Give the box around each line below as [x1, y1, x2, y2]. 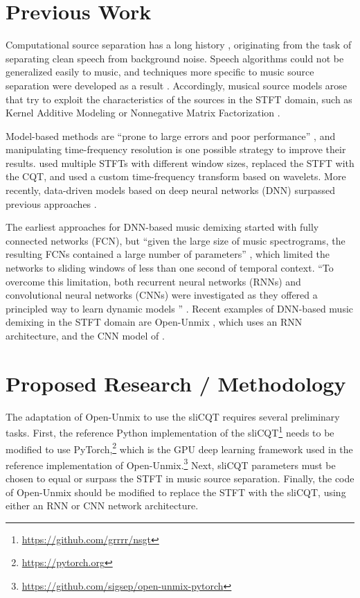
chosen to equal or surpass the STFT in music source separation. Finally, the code [6, 471, 354, 486]
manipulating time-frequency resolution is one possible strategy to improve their [6, 142, 346, 157]
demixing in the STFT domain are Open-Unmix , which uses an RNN [6, 315, 303, 329]
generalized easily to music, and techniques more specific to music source [6, 64, 314, 79]
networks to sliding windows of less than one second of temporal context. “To [6, 261, 334, 275]
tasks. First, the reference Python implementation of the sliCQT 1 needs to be [6, 423, 334, 439]
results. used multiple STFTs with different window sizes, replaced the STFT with [6, 155, 354, 170]
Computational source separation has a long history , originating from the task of [6, 37, 352, 52]
